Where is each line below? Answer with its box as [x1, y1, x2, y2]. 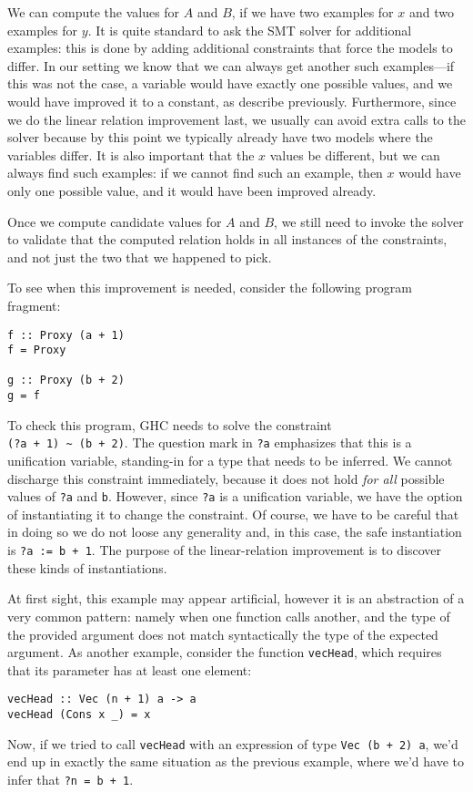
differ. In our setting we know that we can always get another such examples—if [7, 56, 455, 75]
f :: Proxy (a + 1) [7, 328, 125, 342]
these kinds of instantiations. [7, 558, 167, 577]
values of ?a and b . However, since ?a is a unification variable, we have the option [7, 487, 463, 506]
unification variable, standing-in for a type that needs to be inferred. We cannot [7, 451, 453, 470]
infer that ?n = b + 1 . [7, 769, 134, 788]
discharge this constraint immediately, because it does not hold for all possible [7, 468, 445, 488]
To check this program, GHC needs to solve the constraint [7, 415, 332, 434]
